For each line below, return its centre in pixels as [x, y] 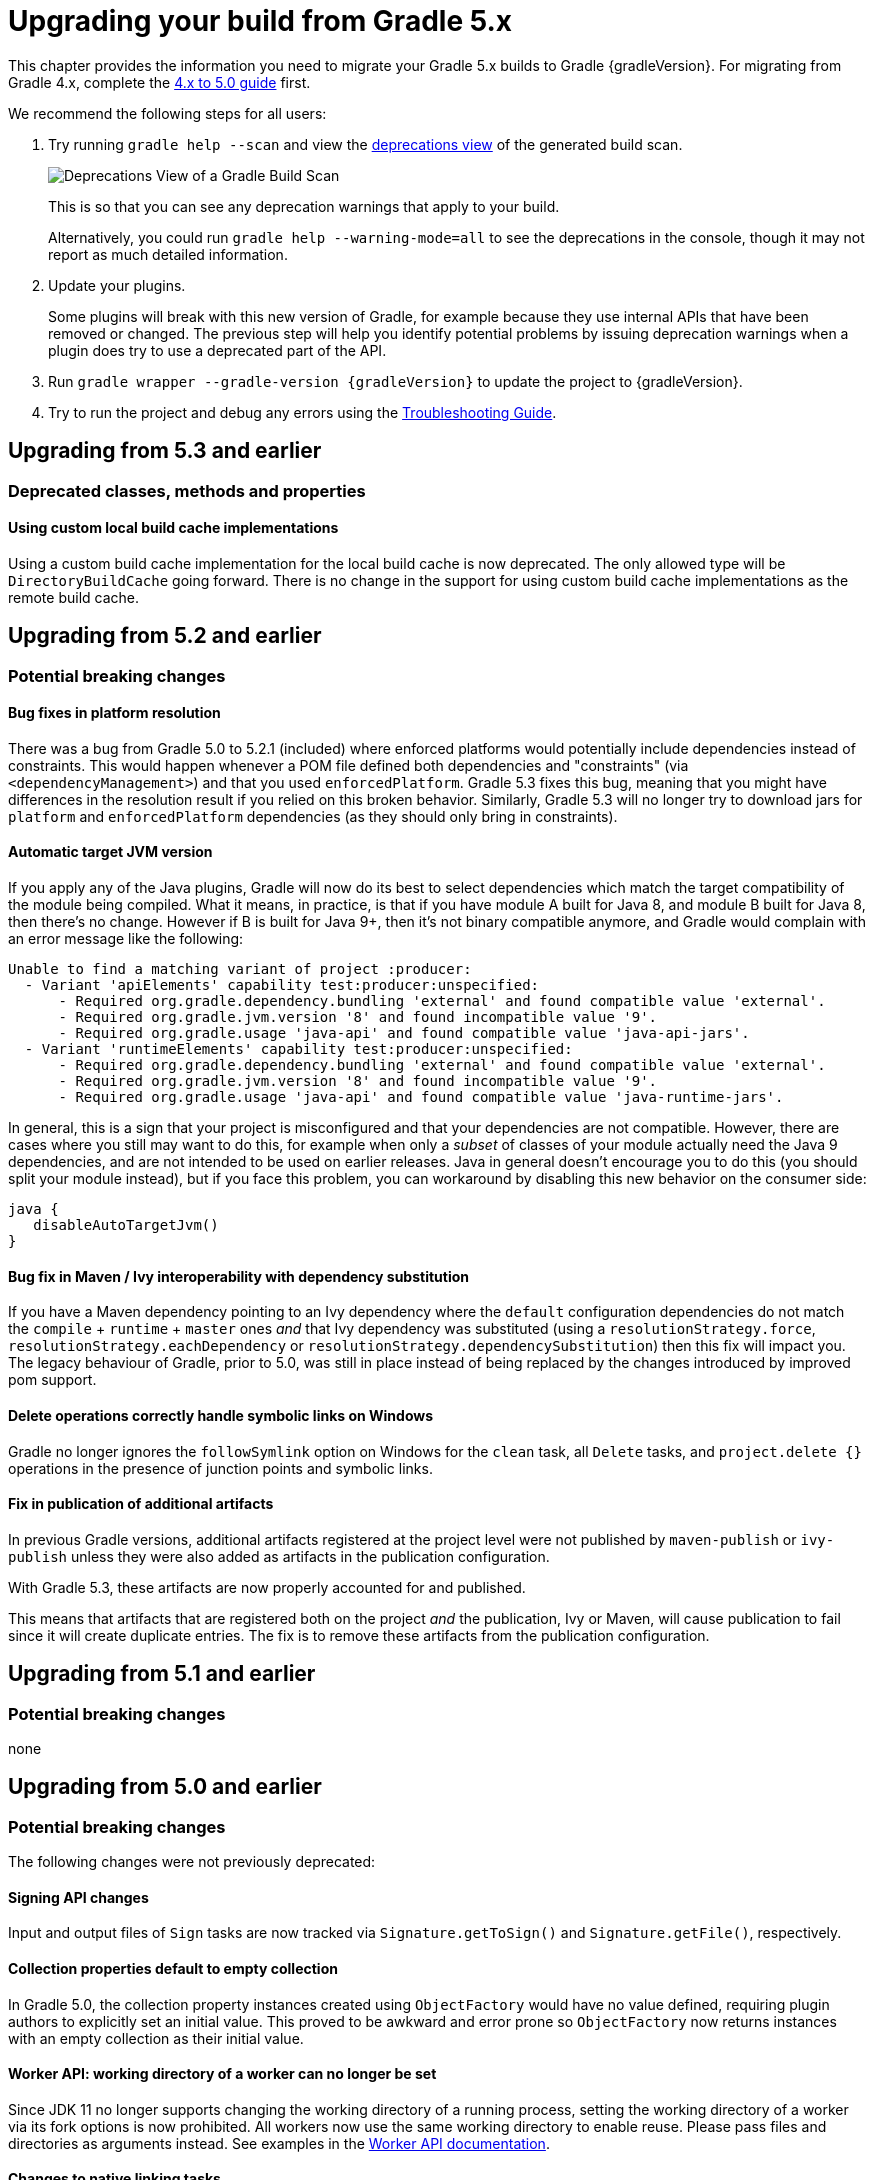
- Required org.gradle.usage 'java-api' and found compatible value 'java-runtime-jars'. [421, 1097]
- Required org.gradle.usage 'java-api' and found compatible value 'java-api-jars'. [404, 1033]
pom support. [52, 1380]
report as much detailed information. [168, 254]
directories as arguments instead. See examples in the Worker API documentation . [279, 2143]
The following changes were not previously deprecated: [192, 1862]
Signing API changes [78, 1897]
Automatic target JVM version [110, 852]
